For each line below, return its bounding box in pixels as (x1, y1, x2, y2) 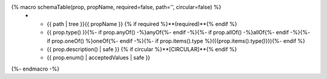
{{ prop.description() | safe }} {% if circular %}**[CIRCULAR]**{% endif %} (47, 45, 237, 52)
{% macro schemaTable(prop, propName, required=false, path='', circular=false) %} (11, 4, 222, 10)
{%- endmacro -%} (11, 65, 60, 72)
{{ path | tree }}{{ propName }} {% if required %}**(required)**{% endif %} (47, 20, 237, 27)
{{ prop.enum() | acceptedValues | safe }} (47, 54, 151, 62)
